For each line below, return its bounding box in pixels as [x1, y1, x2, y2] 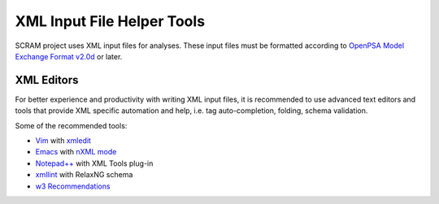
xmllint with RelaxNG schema [35, 170, 133, 180]
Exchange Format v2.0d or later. [15, 51, 123, 61]
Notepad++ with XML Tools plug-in [35, 158, 154, 168]
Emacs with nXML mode [35, 147, 117, 157]
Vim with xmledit [35, 136, 91, 145]
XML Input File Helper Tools [15, 12, 206, 30]
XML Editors [15, 73, 79, 87]
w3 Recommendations [35, 181, 111, 191]
